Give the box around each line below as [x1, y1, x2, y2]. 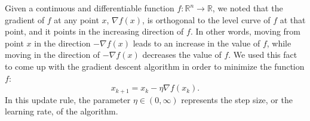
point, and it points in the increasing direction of [5, 25, 184, 38]
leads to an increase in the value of [133, 36, 260, 49]
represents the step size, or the [181, 93, 293, 106]
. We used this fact [228, 48, 297, 61]
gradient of [5, 13, 45, 26]
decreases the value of [142, 48, 222, 61]
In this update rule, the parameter [5, 93, 131, 106]
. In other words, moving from [190, 25, 301, 38]
